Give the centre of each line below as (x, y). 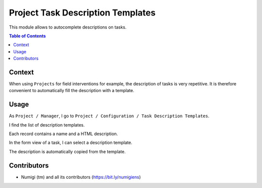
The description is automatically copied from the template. (67, 151)
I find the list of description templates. (47, 125)
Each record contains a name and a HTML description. (64, 134)
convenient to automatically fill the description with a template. (72, 91)
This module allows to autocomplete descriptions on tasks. (68, 27)
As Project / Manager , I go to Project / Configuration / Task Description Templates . (109, 116)
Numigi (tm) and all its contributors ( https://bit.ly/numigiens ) (81, 177)
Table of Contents (27, 36)
